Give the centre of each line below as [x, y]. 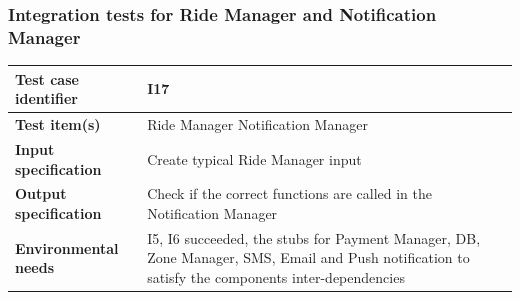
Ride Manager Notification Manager [257, 124]
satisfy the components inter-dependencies [276, 276]
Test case [47, 78]
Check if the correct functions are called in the [289, 193]
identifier [46, 98]
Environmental [67, 247]
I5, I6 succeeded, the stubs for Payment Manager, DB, [314, 237]
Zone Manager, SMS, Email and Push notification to [308, 257]
